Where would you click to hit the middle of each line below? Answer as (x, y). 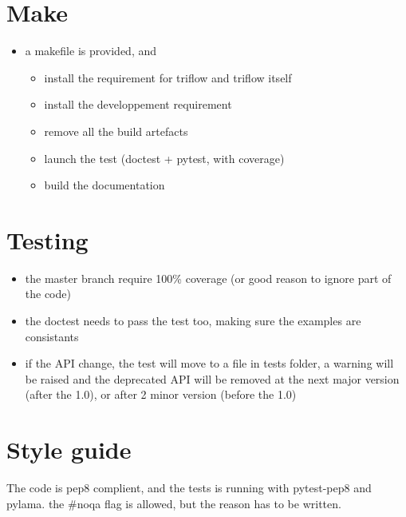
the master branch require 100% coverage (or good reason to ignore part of (208, 278)
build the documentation (104, 185)
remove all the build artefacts (116, 131)
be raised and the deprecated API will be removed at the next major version (212, 378)
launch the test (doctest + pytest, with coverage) (164, 158)
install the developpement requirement (138, 104)
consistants (52, 336)
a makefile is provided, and (91, 51)
